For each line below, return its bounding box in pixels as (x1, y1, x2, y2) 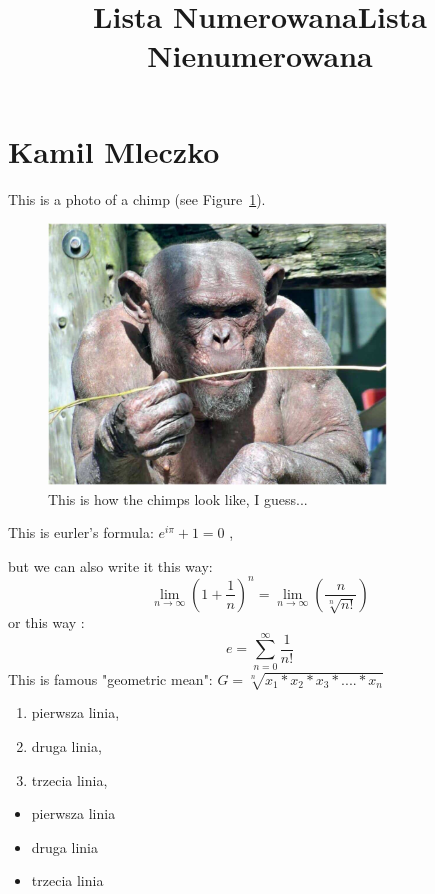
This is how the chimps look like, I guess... (48, 488, 308, 509)
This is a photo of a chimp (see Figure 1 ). (8, 188, 266, 209)
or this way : (8, 611, 85, 632)
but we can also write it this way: (8, 555, 213, 576)
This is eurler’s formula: (8, 522, 154, 543)
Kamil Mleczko (8, 130, 220, 171)
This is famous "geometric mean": (8, 668, 213, 689)
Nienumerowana (147, 35, 373, 76)
